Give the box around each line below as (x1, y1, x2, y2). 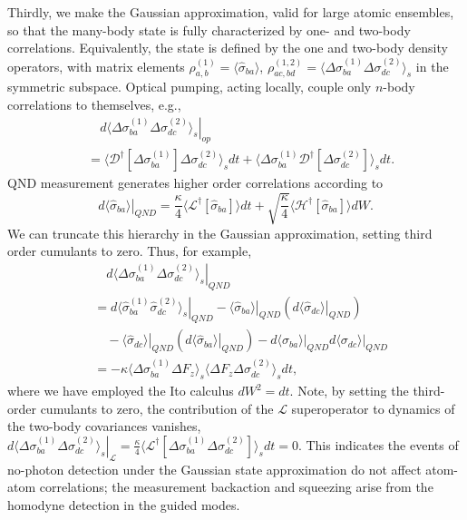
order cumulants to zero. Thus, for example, (7, 241, 252, 260)
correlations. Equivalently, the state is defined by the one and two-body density (7, 38, 448, 57)
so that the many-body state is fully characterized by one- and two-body (7, 20, 411, 39)
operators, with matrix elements (7, 56, 185, 75)
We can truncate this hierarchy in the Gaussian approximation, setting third (7, 223, 433, 242)
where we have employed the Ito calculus (7, 381, 234, 400)
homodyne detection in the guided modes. (7, 495, 240, 514)
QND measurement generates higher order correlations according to (7, 173, 384, 192)
